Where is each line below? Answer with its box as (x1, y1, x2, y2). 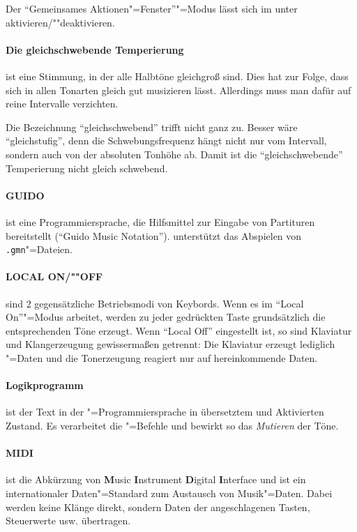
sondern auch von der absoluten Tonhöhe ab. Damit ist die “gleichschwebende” (6, 146, 343, 161)
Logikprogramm (6, 378, 84, 393)
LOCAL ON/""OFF (6, 269, 103, 284)
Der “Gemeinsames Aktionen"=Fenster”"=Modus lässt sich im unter (6, 1, 298, 15)
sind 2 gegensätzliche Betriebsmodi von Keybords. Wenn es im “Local (6, 296, 304, 310)
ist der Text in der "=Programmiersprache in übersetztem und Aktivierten (6, 404, 324, 419)
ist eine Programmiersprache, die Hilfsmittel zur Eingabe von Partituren (6, 214, 315, 229)
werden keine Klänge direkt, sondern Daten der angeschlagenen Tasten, (6, 499, 310, 514)
